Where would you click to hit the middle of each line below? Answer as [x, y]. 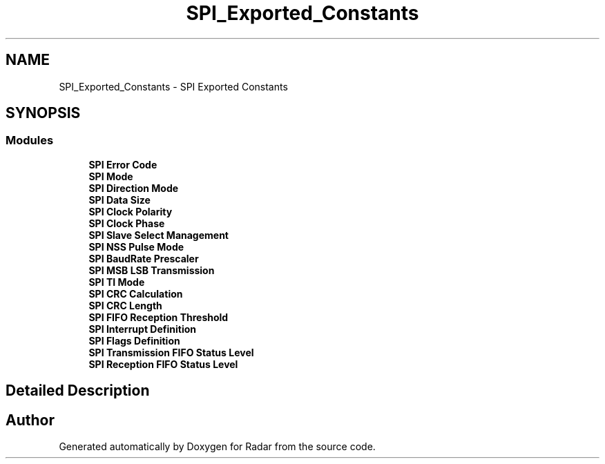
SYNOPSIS [43, 113]
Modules [30, 141]
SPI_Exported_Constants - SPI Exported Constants [173, 86]
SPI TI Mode [117, 282]
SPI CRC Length [125, 305]
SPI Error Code [123, 164]
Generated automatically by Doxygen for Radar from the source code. [217, 447]
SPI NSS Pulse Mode [136, 246]
